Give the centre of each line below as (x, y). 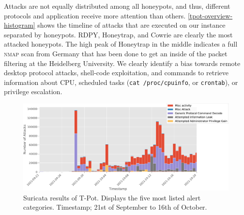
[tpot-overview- (210, 15)
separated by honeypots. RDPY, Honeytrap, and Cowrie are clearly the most (118, 34)
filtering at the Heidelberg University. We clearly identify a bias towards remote (122, 63)
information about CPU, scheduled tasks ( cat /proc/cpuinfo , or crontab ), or (121, 82)
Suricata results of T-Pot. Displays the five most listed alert (112, 197)
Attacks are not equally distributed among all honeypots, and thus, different (117, 6)
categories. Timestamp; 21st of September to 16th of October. (115, 207)
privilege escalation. (33, 91)
